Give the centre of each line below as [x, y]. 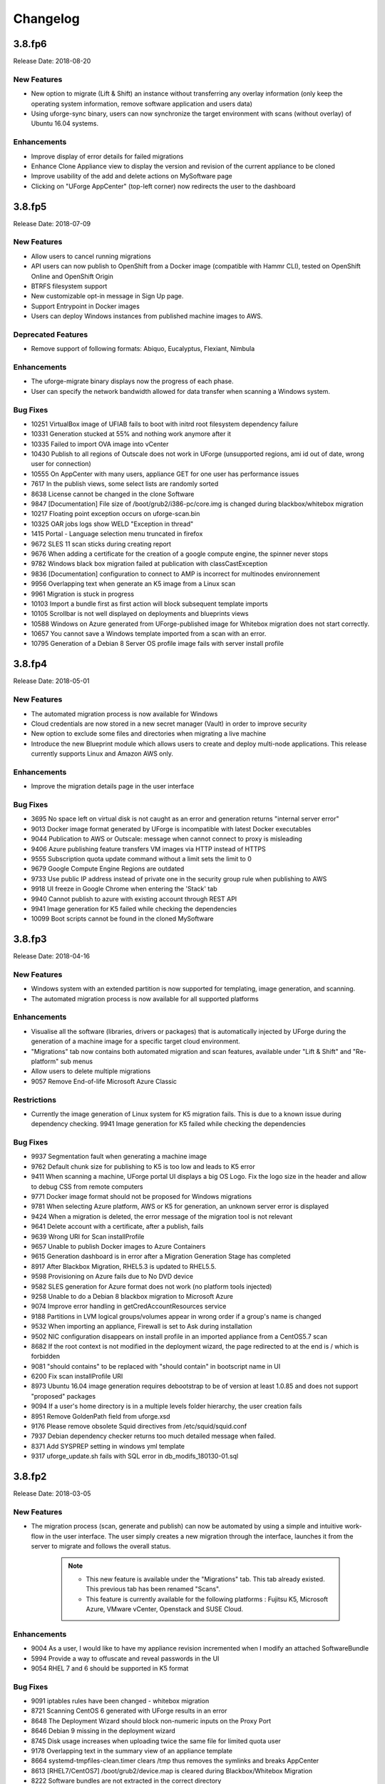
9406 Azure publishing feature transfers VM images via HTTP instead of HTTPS [149, 848]
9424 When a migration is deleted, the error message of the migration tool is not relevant [162, 1216]
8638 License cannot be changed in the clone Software [113, 494]
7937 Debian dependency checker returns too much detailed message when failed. [153, 1436]
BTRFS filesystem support [69, 286]
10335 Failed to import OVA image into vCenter [100, 444]
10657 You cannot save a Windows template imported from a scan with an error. [149, 634]
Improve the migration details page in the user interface [113, 786]
